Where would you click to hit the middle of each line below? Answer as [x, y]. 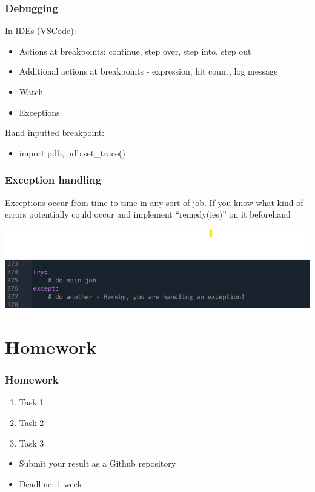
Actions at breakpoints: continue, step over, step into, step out [135, 51]
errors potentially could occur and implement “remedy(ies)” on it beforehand [148, 214]
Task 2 [31, 423]
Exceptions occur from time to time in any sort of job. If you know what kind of [154, 202]
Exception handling [53, 180]
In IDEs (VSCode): [41, 31]
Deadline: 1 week [51, 483]
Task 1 [31, 402]
